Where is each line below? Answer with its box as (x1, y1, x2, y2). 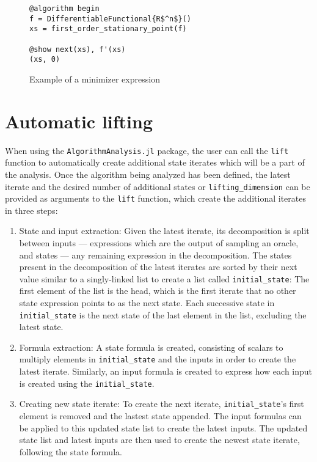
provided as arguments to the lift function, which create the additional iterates (5, 192, 306, 205)
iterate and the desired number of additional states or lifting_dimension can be (5, 180, 310, 193)
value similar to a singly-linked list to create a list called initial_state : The (19, 272, 310, 285)
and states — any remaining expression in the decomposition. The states (19, 248, 292, 261)
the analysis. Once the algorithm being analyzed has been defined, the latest (5, 167, 291, 180)
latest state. (19, 320, 64, 333)
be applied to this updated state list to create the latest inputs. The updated (19, 421, 308, 434)
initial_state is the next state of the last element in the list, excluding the (19, 308, 307, 321)
